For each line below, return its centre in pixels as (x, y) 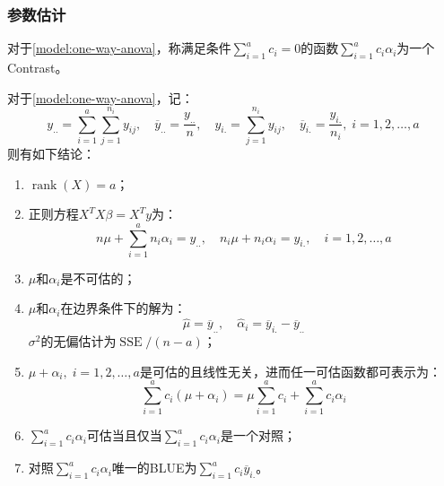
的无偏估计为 (78, 341)
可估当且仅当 (124, 435)
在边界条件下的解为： (123, 308)
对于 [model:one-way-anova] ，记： (100, 97)
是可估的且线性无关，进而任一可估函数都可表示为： (290, 371)
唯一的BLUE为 (154, 468)
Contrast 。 (38, 68)
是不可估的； (98, 278)
